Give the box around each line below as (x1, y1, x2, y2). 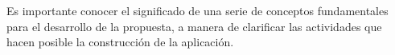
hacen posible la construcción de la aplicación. (6, 33, 234, 50)
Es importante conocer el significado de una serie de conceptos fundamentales (6, 2, 389, 18)
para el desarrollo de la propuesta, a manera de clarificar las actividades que (6, 18, 382, 34)
